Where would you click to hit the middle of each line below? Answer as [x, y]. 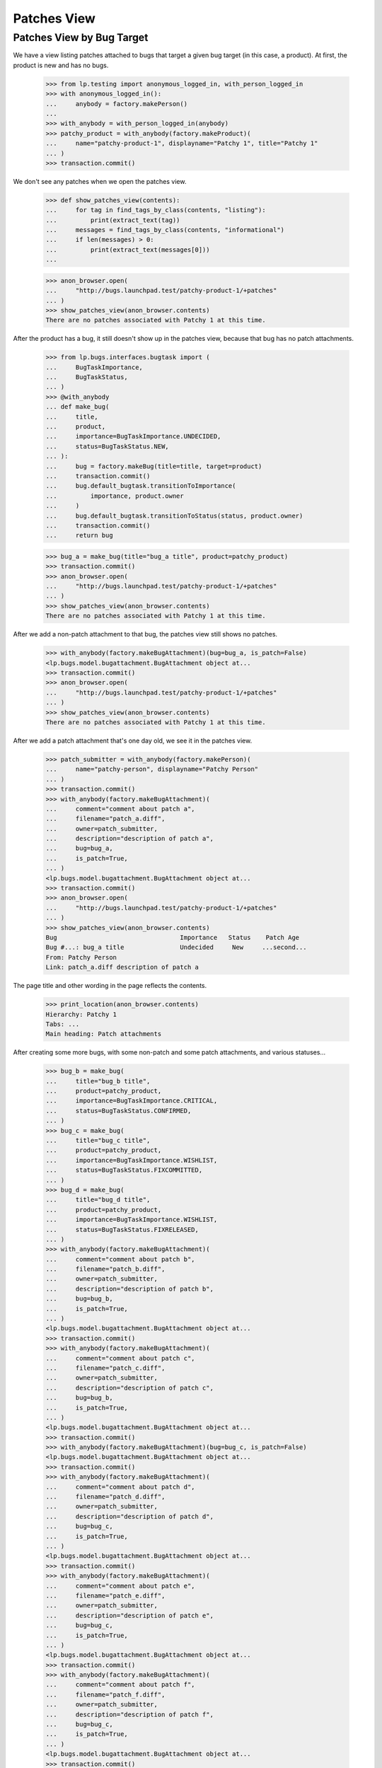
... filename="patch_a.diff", [105, 819]
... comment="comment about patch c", [120, 1358]
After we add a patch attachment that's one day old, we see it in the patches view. [133, 740]
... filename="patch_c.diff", [105, 1368]
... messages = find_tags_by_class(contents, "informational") [165, 230]
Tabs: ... [63, 1024]
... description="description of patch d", [129, 1516]
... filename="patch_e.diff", [105, 1595]
